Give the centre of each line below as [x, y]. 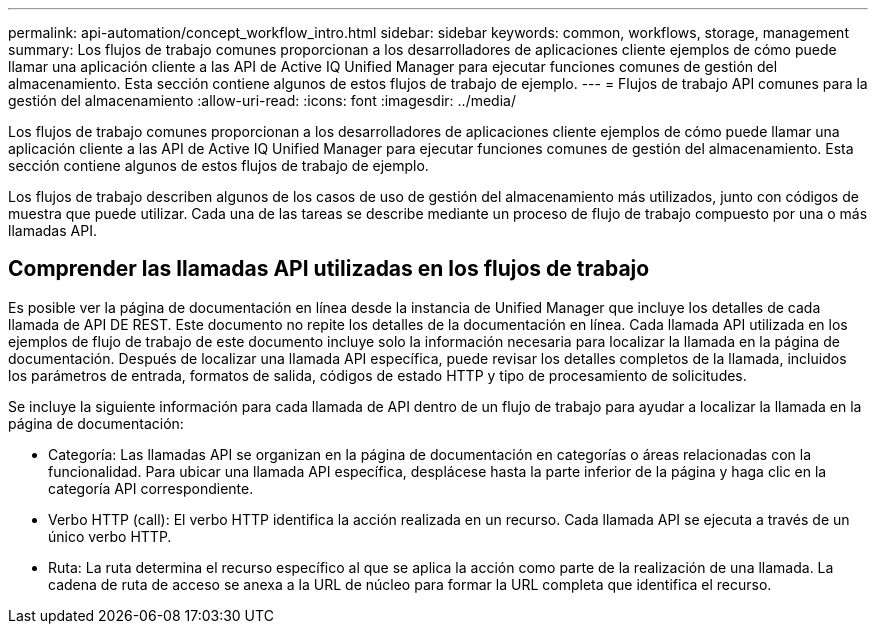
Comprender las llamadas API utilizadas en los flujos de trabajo [329, 269]
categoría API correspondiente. [151, 488]
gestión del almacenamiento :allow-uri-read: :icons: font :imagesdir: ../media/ [262, 100]
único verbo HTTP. [110, 536]
